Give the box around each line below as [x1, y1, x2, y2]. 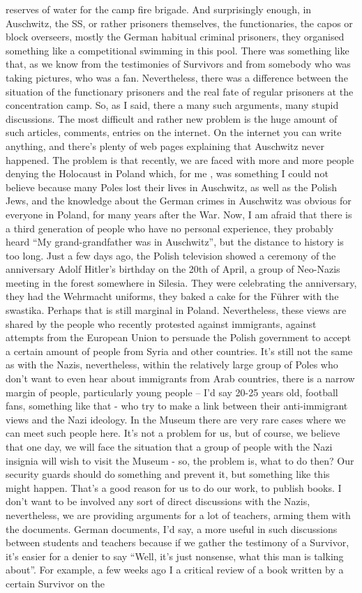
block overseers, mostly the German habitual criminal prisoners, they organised [6, 29, 345, 44]
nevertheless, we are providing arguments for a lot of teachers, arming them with [6, 507, 351, 522]
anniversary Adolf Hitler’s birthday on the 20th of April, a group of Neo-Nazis [6, 262, 340, 276]
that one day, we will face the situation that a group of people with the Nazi [6, 440, 333, 453]
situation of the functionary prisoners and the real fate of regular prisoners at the [6, 84, 354, 98]
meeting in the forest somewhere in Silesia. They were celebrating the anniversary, [6, 275, 357, 290]
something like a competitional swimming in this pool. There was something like [6, 43, 349, 57]
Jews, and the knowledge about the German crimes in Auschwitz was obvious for [6, 193, 352, 208]
